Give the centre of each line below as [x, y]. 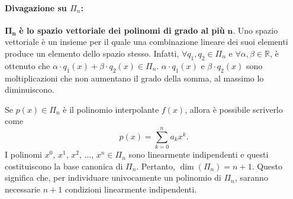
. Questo [267, 166]
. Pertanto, [156, 166]
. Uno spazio [255, 30]
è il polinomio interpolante [111, 109]
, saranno [251, 177]
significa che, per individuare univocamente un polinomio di [113, 177]
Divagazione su [36, 7]
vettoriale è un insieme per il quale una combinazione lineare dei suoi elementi [146, 42]
